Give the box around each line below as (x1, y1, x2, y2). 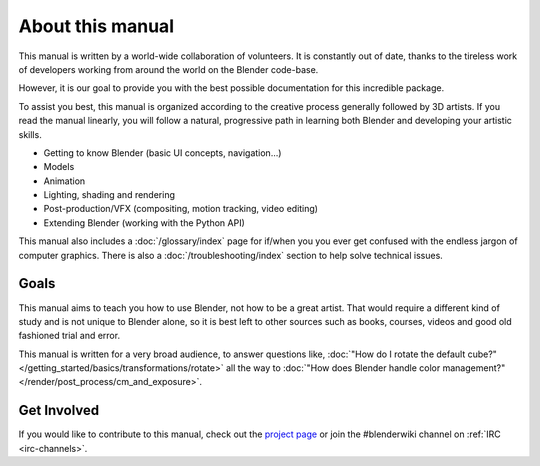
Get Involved (18, 402, 100, 419)
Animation (43, 175, 86, 187)
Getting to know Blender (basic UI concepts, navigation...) (43, 146, 282, 159)
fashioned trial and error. (18, 330, 120, 342)
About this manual (18, 15, 175, 37)
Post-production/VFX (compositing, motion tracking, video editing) (43, 203, 319, 215)
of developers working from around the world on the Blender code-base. (18, 63, 319, 75)
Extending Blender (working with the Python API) (43, 216, 245, 229)
